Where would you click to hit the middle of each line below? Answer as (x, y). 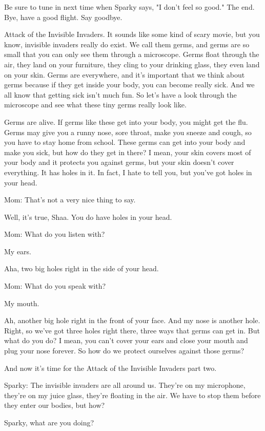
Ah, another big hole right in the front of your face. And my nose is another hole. (132, 320)
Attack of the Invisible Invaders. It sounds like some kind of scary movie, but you (132, 34)
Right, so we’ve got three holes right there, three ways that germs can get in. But (132, 330)
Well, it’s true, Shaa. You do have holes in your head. (88, 217)
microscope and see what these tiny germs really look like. (95, 105)
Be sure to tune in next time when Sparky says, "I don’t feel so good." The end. (129, 7)
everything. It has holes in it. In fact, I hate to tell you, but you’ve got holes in (128, 172)
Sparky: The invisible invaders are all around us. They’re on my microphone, (125, 385)
